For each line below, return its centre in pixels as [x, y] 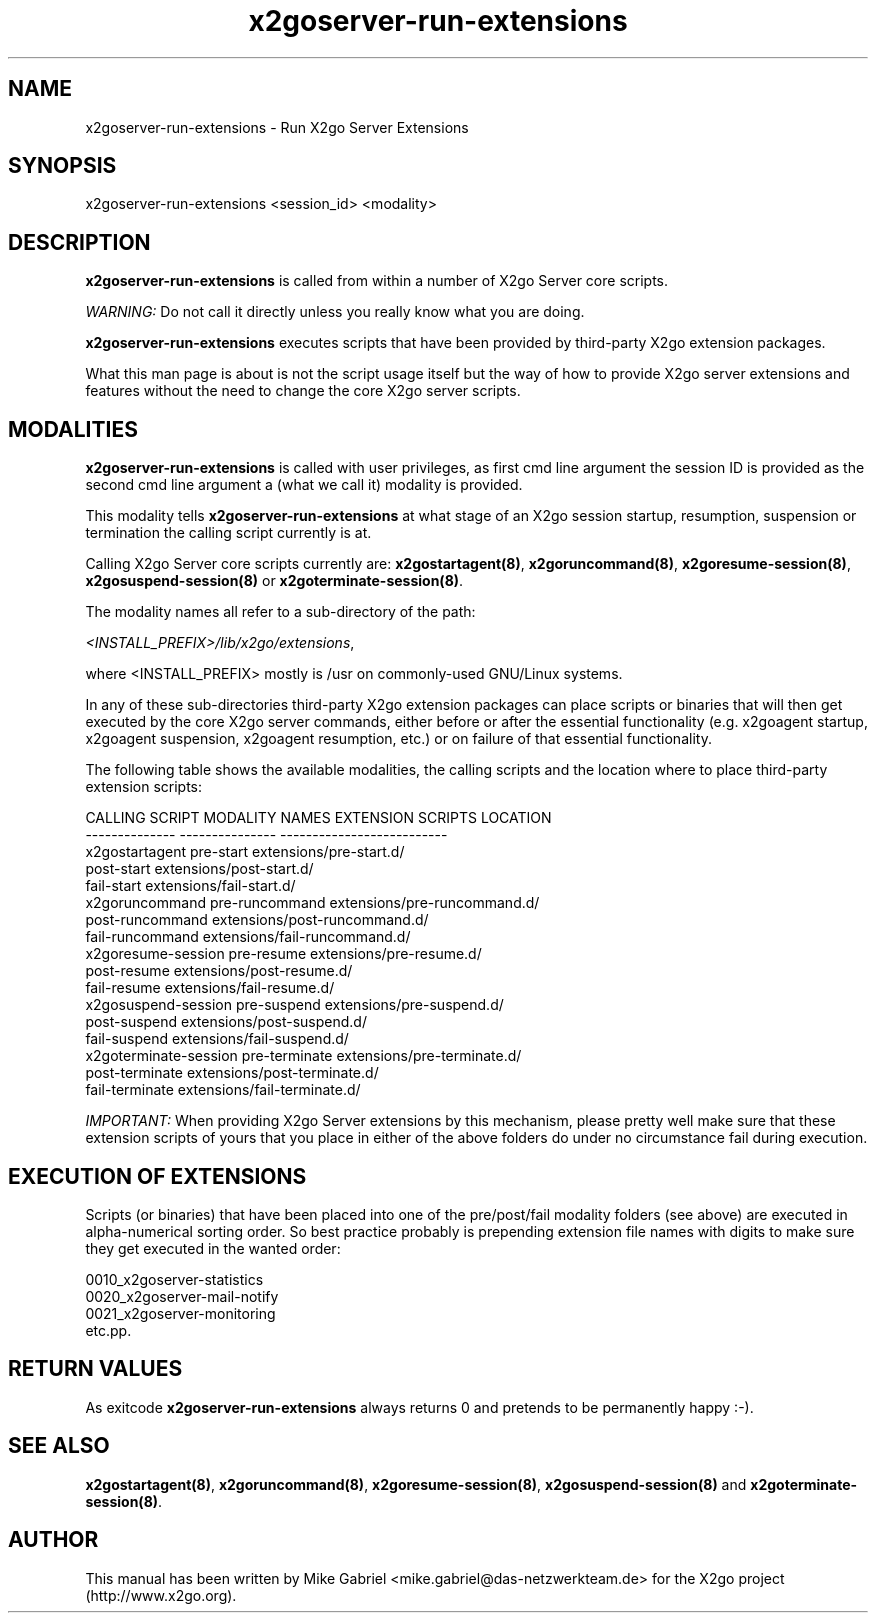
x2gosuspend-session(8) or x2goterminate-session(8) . [274, 581]
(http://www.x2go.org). [161, 1595]
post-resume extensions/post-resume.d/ [219, 971]
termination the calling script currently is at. [228, 533]
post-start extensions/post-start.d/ [199, 869]
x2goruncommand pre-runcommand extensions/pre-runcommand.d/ [312, 903]
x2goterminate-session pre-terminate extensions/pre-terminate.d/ [303, 1056]
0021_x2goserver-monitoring [180, 1313]
